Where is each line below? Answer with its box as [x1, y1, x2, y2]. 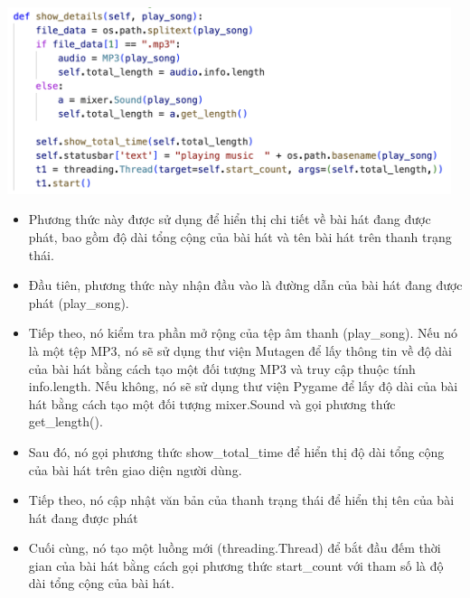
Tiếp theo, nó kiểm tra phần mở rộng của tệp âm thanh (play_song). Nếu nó [28, 323, 458, 342]
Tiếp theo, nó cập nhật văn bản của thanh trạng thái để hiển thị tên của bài [28, 491, 455, 509]
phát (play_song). [28, 293, 129, 312]
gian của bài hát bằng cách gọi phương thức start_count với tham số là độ [28, 556, 444, 575]
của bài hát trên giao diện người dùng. [28, 460, 242, 479]
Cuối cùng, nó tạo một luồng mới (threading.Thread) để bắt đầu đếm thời [28, 538, 441, 557]
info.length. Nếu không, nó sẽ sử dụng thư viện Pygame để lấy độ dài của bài [28, 377, 458, 396]
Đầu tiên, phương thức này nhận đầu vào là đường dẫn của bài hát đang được [28, 276, 463, 294]
